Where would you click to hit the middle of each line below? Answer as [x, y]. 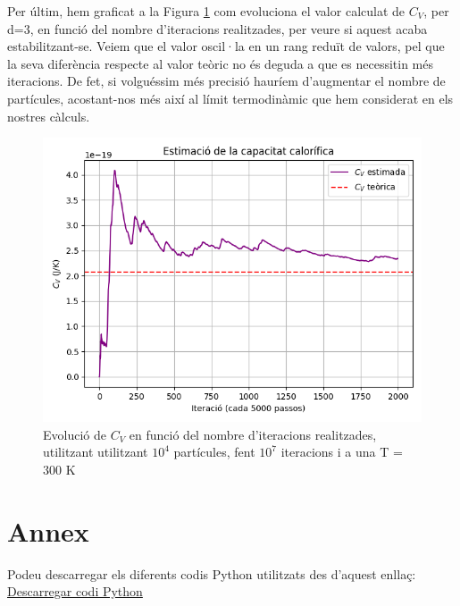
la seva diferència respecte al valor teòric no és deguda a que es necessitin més [220, 63]
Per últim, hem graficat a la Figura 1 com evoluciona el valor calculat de [206, 11]
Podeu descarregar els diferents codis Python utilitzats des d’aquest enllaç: [212, 573]
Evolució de [75, 434]
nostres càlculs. [49, 116]
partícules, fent [214, 452]
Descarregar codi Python [75, 591]
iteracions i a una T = [342, 452]
